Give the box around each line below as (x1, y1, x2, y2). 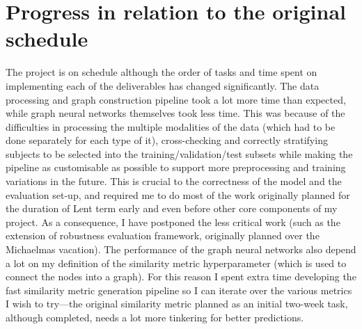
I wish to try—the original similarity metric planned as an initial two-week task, (6, 296, 348, 311)
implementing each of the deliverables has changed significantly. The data (6, 78, 320, 93)
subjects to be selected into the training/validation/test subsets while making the (6, 146, 353, 161)
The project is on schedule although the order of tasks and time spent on (6, 65, 317, 79)
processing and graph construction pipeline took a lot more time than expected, (6, 92, 346, 106)
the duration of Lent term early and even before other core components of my (6, 201, 338, 216)
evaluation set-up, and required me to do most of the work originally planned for (6, 187, 350, 202)
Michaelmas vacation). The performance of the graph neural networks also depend (6, 242, 356, 257)
